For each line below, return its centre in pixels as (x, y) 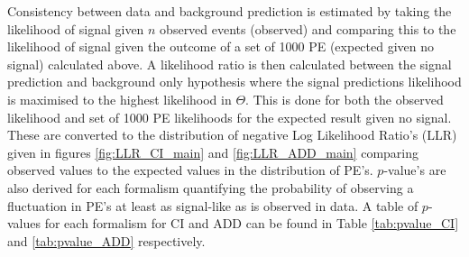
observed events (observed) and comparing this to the (308, 28)
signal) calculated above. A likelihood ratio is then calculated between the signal (230, 64)
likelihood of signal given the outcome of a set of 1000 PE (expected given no (221, 46)
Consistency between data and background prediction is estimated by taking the (230, 11)
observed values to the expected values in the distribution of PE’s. (190, 170)
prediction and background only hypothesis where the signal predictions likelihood (234, 82)
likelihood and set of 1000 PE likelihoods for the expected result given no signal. (230, 117)
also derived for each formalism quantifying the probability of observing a (211, 187)
